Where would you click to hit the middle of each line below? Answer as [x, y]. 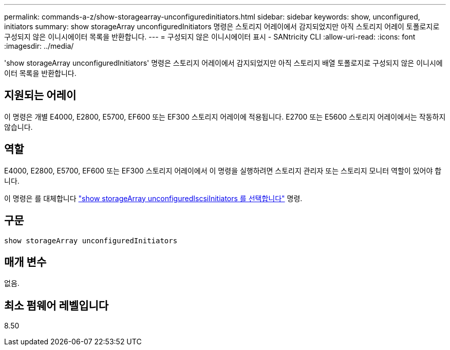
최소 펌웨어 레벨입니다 [57, 305]
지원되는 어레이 [40, 95]
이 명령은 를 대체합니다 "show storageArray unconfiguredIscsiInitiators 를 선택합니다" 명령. [153, 198]
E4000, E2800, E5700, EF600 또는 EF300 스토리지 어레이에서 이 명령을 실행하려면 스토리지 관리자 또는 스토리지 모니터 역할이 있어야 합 [223, 170]
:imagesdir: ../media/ [39, 46]
